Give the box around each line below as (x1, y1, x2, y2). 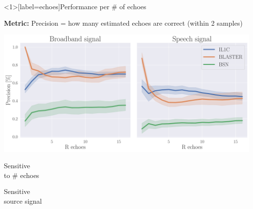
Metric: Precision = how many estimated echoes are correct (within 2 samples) (4, 17, 243, 28)
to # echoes (4, 170, 39, 180)
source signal (4, 195, 42, 206)
